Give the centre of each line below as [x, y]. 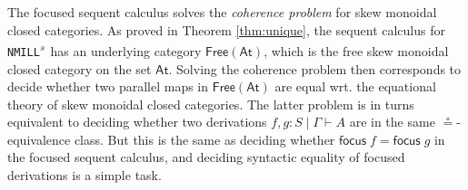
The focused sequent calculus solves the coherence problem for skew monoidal [222, 12]
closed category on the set [80, 68]
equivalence [39, 139]
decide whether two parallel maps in [108, 86]
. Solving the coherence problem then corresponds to [315, 68]
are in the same [392, 122]
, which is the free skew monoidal [356, 50]
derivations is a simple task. [85, 175]
